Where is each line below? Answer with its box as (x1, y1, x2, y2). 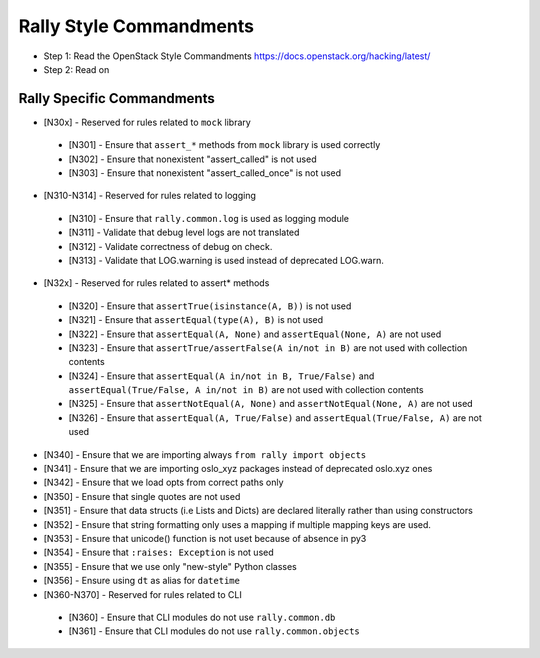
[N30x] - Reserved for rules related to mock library (43, 116, 252, 128)
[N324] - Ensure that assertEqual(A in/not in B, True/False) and (68, 370, 375, 382)
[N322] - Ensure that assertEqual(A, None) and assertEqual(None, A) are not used (68, 328, 442, 340)
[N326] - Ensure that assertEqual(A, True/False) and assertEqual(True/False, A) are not (68, 411, 482, 424)
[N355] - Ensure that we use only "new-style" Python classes (43, 560, 297, 572)
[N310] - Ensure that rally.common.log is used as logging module (68, 212, 350, 224)
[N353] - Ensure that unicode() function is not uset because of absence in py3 (43, 533, 367, 544)
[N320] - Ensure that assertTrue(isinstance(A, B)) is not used (68, 300, 352, 312)
